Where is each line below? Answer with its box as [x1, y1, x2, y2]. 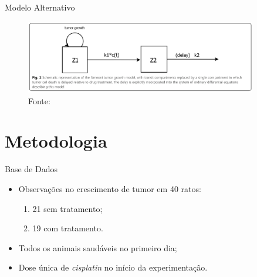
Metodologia [5, 129, 107, 153]
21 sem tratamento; [32, 202, 103, 214]
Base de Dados [5, 163, 58, 175]
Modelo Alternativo [5, 1, 75, 13]
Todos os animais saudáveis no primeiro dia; [18, 241, 177, 254]
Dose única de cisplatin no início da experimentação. [18, 261, 208, 273]
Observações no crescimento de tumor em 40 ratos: [18, 182, 201, 194]
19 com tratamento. [32, 222, 103, 234]
